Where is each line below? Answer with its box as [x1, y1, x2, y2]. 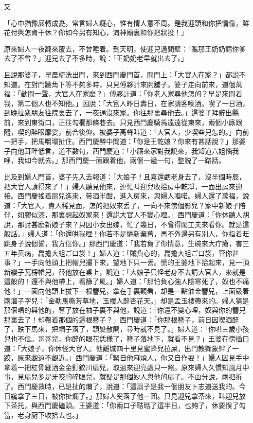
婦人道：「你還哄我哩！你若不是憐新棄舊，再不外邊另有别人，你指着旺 [27, 229, 249, 239]
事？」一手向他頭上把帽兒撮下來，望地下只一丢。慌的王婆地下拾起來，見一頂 [4, 257, 249, 267]
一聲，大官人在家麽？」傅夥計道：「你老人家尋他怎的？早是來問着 [34, 88, 242, 99]
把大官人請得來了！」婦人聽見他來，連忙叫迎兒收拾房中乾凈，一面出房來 [4, 181, 235, 191]
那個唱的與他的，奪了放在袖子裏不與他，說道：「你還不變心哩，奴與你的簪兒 [4, 305, 246, 315]
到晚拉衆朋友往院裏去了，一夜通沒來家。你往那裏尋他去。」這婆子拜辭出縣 [4, 107, 239, 118]
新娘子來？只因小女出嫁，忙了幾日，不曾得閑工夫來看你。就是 [44, 219, 242, 229]
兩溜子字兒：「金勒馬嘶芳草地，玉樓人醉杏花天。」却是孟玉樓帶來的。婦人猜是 [4, 295, 249, 305]
